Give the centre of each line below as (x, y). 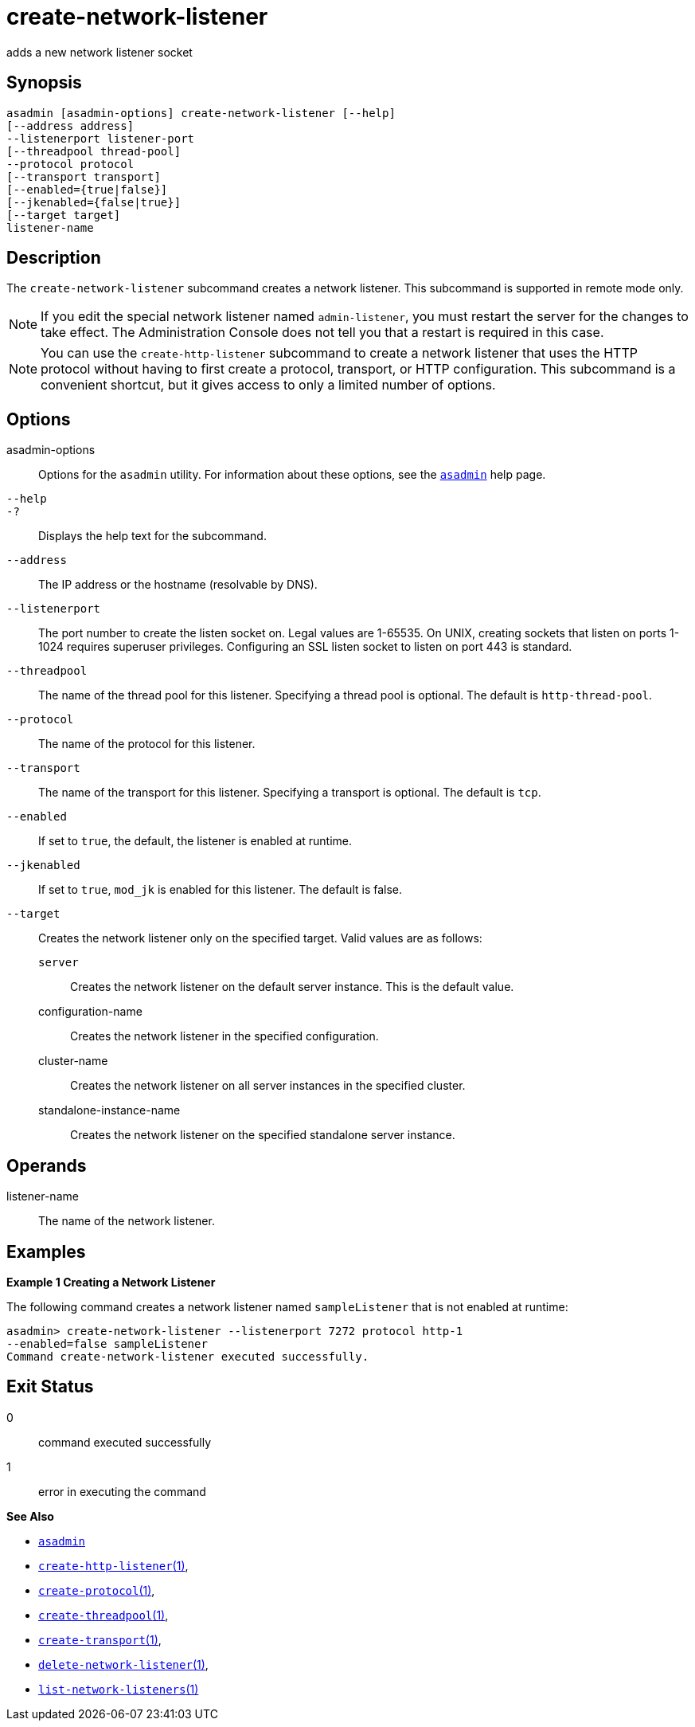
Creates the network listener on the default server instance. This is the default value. (292, 987)
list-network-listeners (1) (119, 1689)
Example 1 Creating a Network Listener (111, 1282)
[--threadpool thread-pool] (94, 151)
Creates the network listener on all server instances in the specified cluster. (268, 1086)
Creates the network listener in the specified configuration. (225, 1036)
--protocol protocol (70, 164)
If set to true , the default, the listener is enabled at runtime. (195, 841)
